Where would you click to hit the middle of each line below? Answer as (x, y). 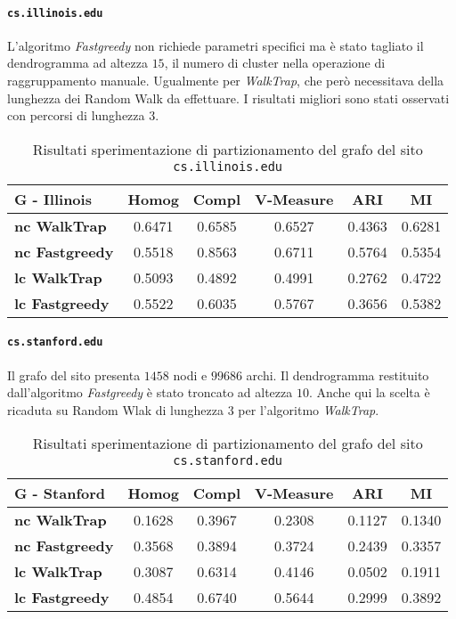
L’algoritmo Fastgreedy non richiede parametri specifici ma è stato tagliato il (216, 45)
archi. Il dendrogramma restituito (338, 375)
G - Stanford (60, 493)
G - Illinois (53, 199)
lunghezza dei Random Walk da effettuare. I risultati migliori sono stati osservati (228, 98)
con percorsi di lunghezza (76, 115)
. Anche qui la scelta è (369, 392)
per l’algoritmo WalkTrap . (309, 409)
